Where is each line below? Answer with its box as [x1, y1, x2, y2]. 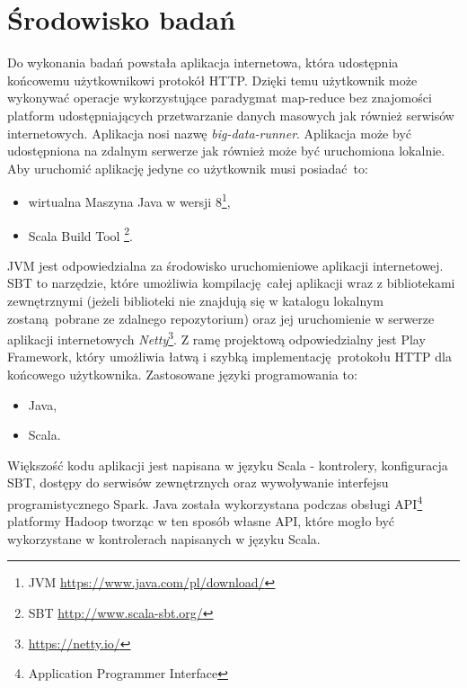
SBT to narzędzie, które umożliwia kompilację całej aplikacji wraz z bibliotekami [7, 273, 455, 292]
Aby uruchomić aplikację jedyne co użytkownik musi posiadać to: [7, 158, 368, 177]
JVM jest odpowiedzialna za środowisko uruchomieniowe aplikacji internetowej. [7, 255, 444, 274]
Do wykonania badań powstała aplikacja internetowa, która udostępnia [7, 53, 399, 72]
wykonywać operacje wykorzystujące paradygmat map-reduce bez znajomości [7, 88, 432, 107]
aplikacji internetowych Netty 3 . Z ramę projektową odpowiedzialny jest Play [7, 327, 426, 348]
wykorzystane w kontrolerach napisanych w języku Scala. [7, 529, 321, 548]
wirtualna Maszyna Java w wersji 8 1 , [28, 190, 231, 210]
